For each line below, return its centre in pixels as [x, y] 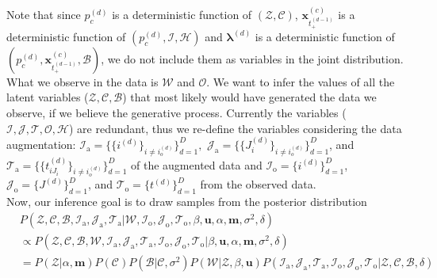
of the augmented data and [197, 164]
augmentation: [41, 144]
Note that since [44, 14]
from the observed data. [258, 184]
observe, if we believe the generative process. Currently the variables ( [176, 112]
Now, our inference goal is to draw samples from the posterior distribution [187, 202]
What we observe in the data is [82, 81]
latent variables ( [48, 97]
